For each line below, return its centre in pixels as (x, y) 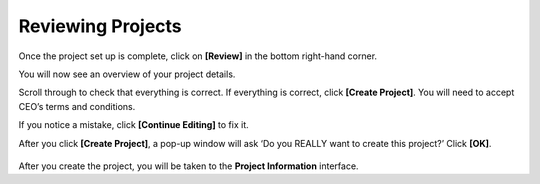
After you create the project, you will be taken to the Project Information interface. (188, 166)
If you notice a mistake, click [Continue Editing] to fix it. (133, 125)
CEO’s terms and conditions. (77, 106)
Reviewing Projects (100, 26)
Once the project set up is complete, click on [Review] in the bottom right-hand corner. (198, 56)
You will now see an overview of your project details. (127, 74)
